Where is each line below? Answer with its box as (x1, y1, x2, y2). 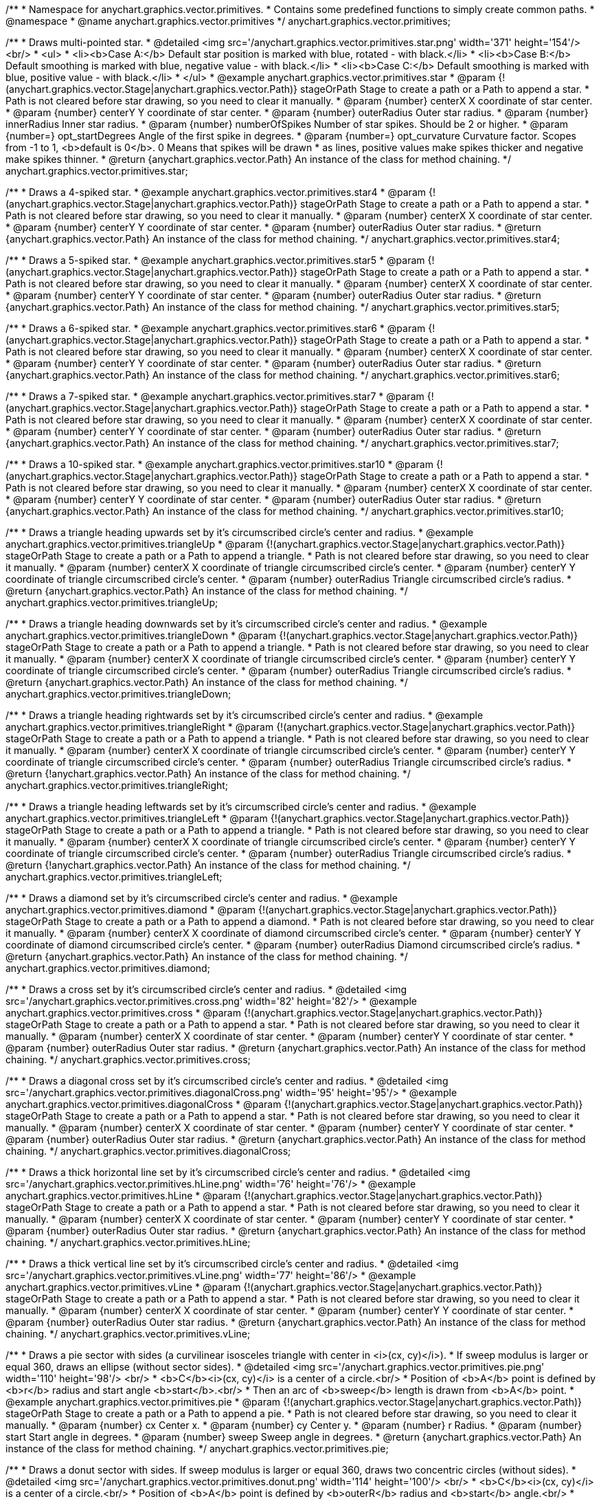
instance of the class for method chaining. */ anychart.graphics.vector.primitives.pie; (5, 1443, 389, 1454)
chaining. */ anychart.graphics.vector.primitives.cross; (5, 1054, 251, 1065)
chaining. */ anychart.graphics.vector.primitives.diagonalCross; (5, 1145, 291, 1157)
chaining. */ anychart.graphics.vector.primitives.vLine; (5, 1328, 251, 1340)
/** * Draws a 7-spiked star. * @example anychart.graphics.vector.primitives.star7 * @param (5, 390, 424, 402)
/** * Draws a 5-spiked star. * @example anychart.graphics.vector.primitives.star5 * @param (5, 254, 425, 266)
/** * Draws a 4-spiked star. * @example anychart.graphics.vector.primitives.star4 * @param (5, 186, 427, 198)
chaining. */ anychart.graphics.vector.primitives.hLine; (5, 1236, 251, 1248)
